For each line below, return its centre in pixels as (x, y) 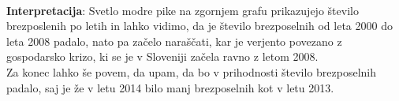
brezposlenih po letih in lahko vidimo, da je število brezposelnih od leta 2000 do (199, 26)
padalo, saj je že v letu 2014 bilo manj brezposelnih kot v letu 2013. (170, 87)
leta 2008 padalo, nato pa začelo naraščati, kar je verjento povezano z (174, 41)
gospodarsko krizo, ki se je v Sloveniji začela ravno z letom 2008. (162, 56)
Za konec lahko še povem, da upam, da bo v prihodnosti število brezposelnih (192, 71)
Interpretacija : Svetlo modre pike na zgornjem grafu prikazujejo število (183, 10)
